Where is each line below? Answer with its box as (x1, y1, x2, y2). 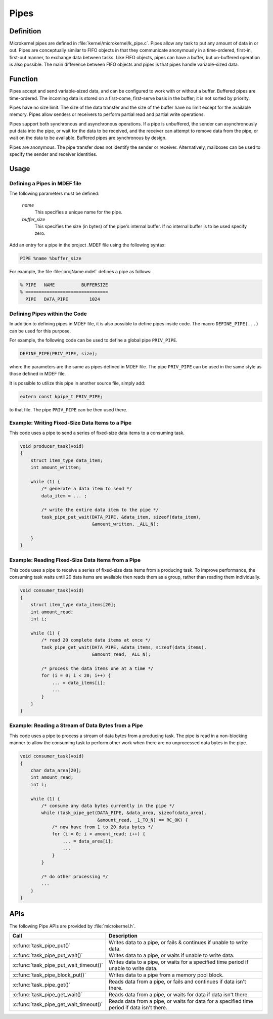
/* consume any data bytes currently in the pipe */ (41, 802, 175, 809)
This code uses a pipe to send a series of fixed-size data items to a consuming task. (9, 430, 185, 436)
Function (9, 75, 38, 83)
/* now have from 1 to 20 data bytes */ (52, 824, 154, 830)
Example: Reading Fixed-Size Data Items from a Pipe (9, 557, 141, 564)
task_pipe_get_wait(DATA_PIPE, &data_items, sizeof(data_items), (41, 644, 207, 650)
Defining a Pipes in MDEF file (9, 180, 82, 187)
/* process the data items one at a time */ (41, 665, 154, 671)
